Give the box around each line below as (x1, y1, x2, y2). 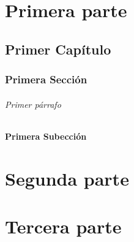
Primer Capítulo (5, 39, 111, 58)
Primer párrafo (5, 97, 61, 110)
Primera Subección (5, 129, 87, 142)
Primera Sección (5, 72, 87, 87)
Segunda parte (5, 165, 129, 191)
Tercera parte (5, 213, 122, 238)
